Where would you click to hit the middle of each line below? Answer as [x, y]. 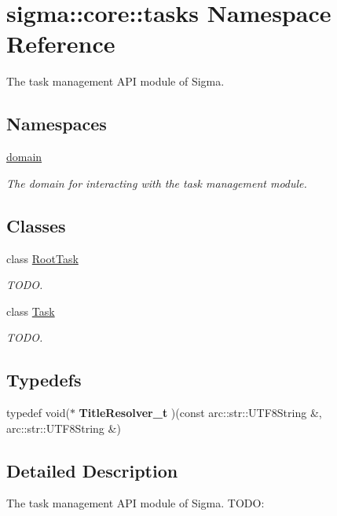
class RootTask [42, 258]
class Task [31, 311]
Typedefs [44, 380]
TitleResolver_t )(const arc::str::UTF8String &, [200, 413]
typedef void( [38, 413]
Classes [36, 225]
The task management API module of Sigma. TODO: [136, 503]
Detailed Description [92, 470]
